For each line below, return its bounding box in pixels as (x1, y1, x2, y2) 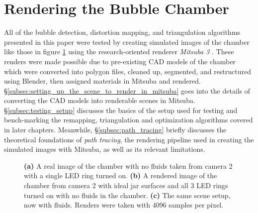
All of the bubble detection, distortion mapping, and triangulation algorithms (4, 27, 240, 37)
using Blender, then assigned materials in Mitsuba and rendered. (4, 76, 201, 86)
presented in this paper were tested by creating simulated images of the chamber (4, 36, 250, 47)
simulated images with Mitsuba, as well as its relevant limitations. (4, 144, 205, 154)
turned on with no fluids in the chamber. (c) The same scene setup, (24, 190, 231, 200)
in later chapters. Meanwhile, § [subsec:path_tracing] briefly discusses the (4, 124, 227, 135)
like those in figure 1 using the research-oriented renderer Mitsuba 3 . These (4, 46, 234, 57)
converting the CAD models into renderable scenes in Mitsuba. (4, 95, 195, 106)
